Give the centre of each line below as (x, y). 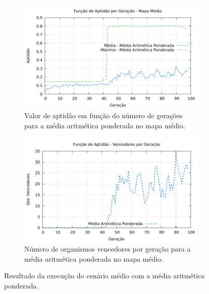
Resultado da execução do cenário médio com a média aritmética (104, 276)
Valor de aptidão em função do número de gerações (103, 115)
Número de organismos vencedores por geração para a (108, 249)
